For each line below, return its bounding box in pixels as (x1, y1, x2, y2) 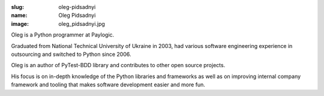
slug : (11, 4, 24, 10)
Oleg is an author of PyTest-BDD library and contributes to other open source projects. (11, 62, 226, 69)
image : (11, 20, 29, 27)
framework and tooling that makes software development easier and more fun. (11, 81, 205, 88)
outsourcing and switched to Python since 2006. (11, 50, 131, 58)
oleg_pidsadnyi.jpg (58, 20, 105, 27)
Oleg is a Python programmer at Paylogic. (11, 31, 115, 38)
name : (11, 12, 28, 19)
